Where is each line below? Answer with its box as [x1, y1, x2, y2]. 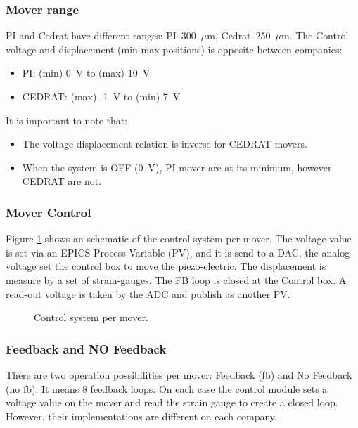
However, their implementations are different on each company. [6, 408, 277, 423]
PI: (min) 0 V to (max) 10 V [22, 65, 151, 80]
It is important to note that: [6, 112, 128, 127]
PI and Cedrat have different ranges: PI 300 [6, 28, 196, 43]
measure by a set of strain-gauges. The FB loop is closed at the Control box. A [6, 272, 347, 287]
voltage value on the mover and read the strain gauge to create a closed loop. [6, 395, 338, 410]
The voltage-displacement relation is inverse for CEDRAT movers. [22, 136, 307, 151]
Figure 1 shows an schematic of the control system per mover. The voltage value [6, 231, 352, 246]
